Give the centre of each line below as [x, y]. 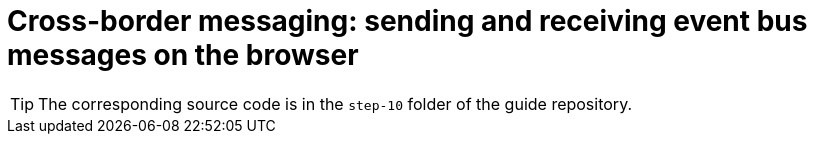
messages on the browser [183, 55]
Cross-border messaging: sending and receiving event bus [407, 21]
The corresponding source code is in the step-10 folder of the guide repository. [335, 103]
